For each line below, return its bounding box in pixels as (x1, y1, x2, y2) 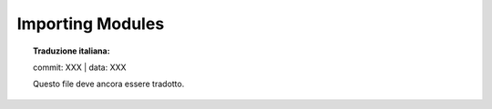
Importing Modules (16, 14, 165, 34)
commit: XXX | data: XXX (33, 62, 127, 73)
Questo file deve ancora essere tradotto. (33, 78, 185, 90)
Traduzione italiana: (33, 45, 110, 56)
